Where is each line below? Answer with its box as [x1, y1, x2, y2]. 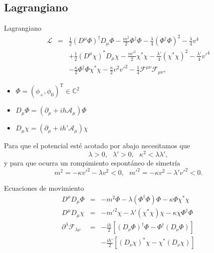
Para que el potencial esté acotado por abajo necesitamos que [4, 140, 190, 151]
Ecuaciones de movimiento [4, 183, 84, 193]
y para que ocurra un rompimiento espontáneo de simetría [4, 158, 180, 168]
